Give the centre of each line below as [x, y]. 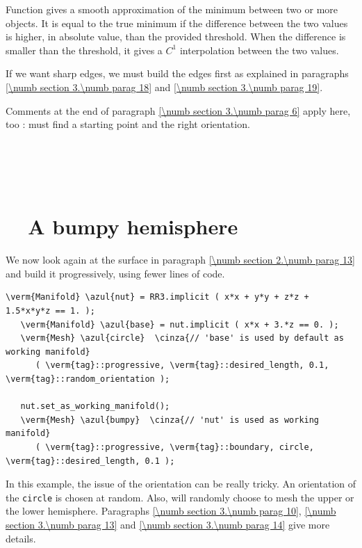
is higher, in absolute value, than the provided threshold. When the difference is [176, 37]
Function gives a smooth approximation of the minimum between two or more [172, 9]
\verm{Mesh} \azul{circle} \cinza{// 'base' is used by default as [182, 338]
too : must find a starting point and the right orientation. [128, 124]
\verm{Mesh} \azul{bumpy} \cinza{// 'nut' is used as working [170, 420]
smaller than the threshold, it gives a [84, 50]
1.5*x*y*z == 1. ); [50, 311]
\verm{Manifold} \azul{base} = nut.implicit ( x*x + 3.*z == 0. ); [180, 324]
